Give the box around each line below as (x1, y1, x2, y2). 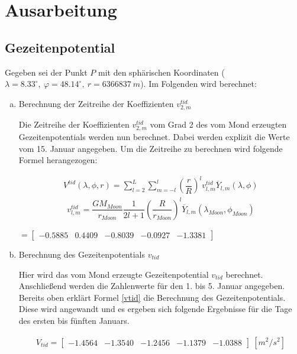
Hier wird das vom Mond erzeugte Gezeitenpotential (18, 268, 209, 280)
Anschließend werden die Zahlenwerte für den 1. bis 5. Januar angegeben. (18, 280, 285, 292)
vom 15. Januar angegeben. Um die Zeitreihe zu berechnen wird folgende (18, 142, 283, 154)
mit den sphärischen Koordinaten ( (98, 66, 225, 78)
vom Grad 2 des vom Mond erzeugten (150, 118, 287, 130)
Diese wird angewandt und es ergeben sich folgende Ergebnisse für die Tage (18, 303, 292, 315)
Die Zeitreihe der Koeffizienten (18, 118, 130, 130)
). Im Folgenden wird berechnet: (140, 77, 257, 90)
